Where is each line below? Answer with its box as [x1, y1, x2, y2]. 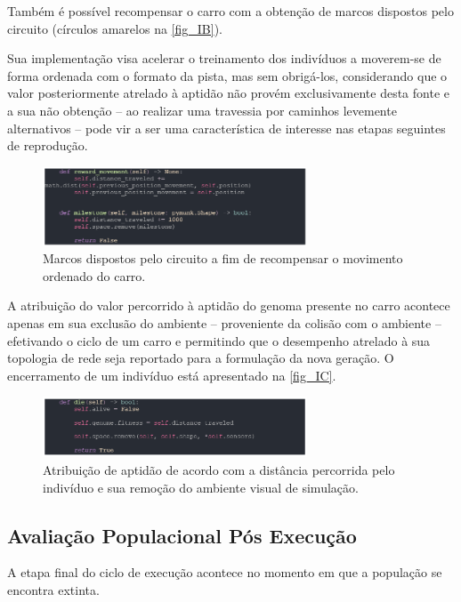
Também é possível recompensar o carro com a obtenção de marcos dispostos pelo [7, 2, 454, 20]
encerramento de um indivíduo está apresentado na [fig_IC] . [7, 365, 336, 384]
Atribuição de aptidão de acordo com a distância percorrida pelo [43, 460, 395, 478]
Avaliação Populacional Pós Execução [7, 521, 357, 549]
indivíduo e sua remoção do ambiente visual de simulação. [43, 478, 359, 496]
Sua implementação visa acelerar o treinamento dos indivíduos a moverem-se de [7, 49, 441, 68]
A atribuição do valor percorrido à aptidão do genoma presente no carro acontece [7, 296, 450, 315]
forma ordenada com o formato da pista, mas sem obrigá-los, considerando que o [7, 66, 448, 84]
